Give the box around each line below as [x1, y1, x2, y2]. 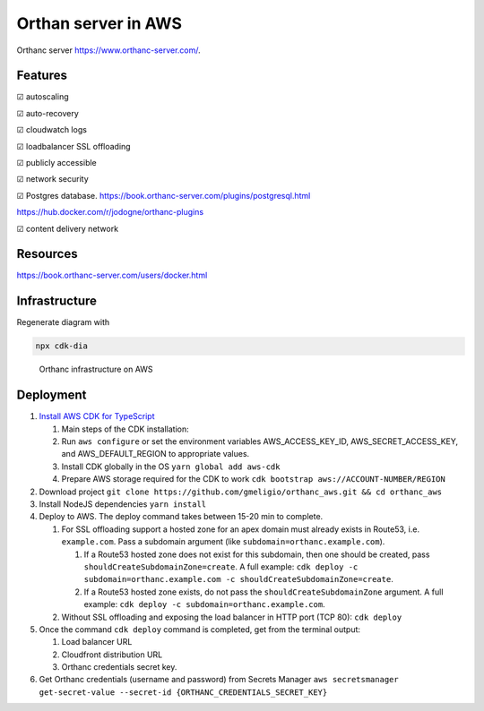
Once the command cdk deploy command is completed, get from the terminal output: [39, 623, 361, 635]
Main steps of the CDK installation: [61, 424, 190, 434]
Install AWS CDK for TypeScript [39, 411, 155, 422]
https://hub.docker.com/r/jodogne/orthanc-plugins [16, 207, 204, 218]
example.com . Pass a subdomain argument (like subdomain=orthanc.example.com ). [61, 536, 385, 547]
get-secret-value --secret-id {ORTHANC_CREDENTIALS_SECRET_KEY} [39, 687, 328, 698]
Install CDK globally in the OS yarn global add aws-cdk [61, 461, 281, 472]
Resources [16, 246, 78, 261]
